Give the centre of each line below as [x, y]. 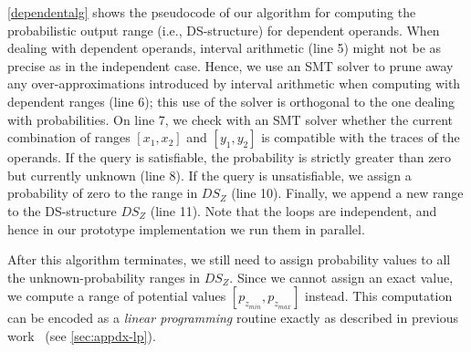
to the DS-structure [62, 210]
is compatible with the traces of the [361, 137]
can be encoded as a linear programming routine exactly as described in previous [233, 318]
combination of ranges [69, 137]
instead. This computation [379, 296]
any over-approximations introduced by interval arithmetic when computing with [234, 83]
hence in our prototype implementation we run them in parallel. [186, 228]
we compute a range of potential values [117, 296]
